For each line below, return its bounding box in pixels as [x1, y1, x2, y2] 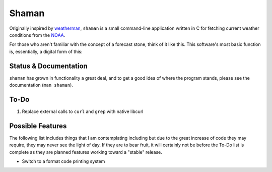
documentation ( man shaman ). [9, 82, 73, 88]
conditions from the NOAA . [9, 32, 65, 38]
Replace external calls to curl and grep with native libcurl [22, 108, 144, 114]
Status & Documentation [9, 62, 88, 70]
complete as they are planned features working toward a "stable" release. [9, 149, 162, 155]
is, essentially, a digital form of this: [9, 48, 83, 54]
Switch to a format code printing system [22, 158, 105, 164]
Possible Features [9, 122, 67, 130]
